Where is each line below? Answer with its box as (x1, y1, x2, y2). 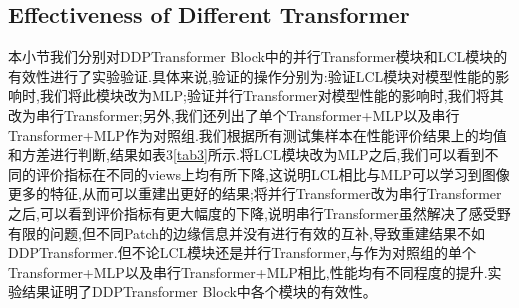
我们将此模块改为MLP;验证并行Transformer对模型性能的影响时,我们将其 (39, 85, 504, 106)
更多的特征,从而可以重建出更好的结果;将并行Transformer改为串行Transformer (8, 183, 502, 204)
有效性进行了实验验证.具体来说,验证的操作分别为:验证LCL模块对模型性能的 (8, 65, 496, 86)
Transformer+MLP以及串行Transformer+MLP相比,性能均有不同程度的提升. (8, 261, 488, 282)
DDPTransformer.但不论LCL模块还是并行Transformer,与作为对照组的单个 (8, 242, 477, 263)
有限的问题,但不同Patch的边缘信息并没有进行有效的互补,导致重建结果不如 (8, 222, 485, 243)
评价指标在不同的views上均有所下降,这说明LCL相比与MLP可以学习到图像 (35, 163, 510, 184)
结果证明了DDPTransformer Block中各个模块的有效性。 (21, 281, 377, 302)
